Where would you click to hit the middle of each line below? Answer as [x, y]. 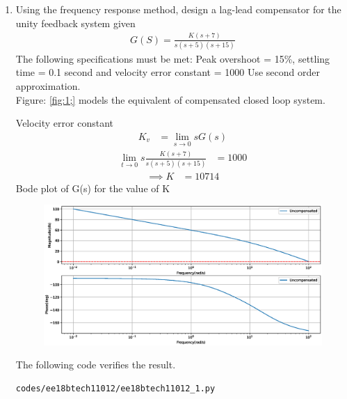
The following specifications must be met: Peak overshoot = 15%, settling [173, 58]
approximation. [48, 86]
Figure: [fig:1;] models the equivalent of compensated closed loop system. [170, 99]
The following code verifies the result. [96, 365]
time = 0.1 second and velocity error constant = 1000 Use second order [168, 72]
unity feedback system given [75, 23]
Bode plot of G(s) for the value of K [93, 188]
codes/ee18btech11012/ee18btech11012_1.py [115, 388]
